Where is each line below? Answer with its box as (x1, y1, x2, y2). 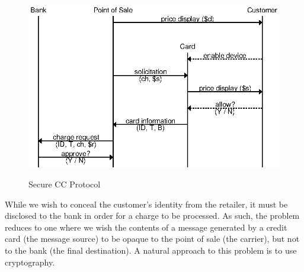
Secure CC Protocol (28, 177, 101, 190)
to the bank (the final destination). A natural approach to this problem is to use (5, 244, 297, 256)
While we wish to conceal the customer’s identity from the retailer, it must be (5, 197, 288, 210)
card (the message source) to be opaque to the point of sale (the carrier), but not (5, 232, 300, 245)
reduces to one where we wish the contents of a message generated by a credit (5, 221, 287, 233)
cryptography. (5, 255, 55, 268)
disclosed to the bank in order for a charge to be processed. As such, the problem (5, 209, 300, 222)
